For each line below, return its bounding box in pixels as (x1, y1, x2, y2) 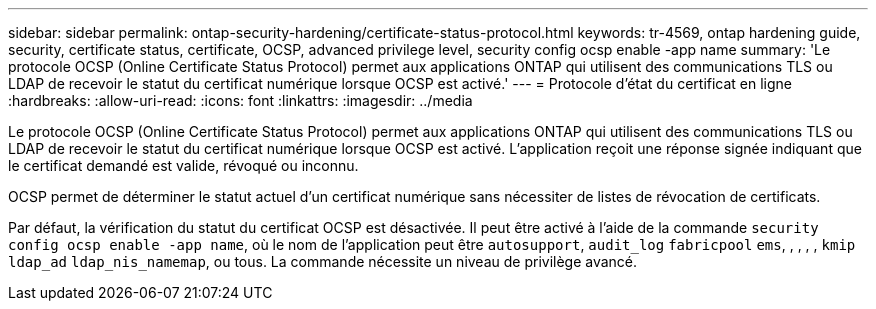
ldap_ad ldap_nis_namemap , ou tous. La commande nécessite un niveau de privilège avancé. (8, 253, 638, 270)
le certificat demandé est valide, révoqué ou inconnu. (8, 157, 359, 174)
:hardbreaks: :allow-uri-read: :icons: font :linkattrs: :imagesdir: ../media (8, 92, 473, 109)
